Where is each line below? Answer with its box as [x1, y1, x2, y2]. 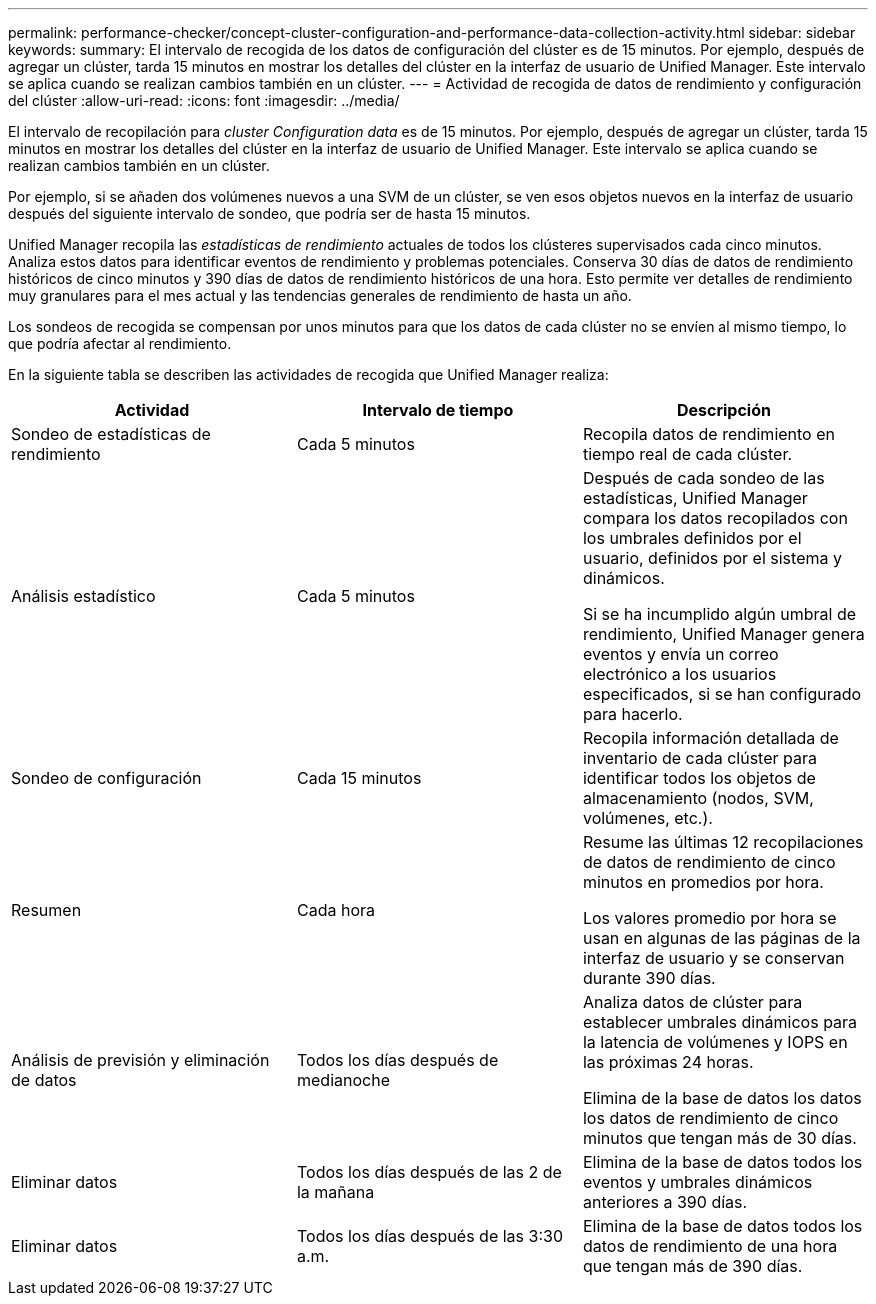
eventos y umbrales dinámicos [582, 1172, 813, 1192]
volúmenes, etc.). [582, 808, 713, 828]
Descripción [676, 400, 771, 420]
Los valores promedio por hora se [582, 908, 837, 928]
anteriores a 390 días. [582, 1192, 748, 1212]
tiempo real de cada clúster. [582, 444, 793, 464]
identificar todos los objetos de [582, 768, 816, 788]
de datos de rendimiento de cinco [582, 852, 836, 872]
